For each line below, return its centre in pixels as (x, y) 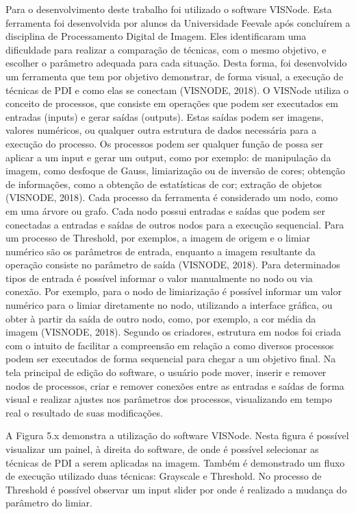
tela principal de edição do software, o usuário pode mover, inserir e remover (166, 372)
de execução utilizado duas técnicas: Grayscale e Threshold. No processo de (164, 476)
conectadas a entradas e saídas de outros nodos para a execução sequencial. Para (175, 224)
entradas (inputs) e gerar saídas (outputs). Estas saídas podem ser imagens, (165, 116)
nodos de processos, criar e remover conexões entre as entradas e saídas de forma (175, 385)
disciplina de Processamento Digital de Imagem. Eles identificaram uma (156, 36)
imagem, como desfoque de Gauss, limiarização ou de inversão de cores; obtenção (175, 171)
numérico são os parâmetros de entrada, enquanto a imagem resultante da (161, 251)
